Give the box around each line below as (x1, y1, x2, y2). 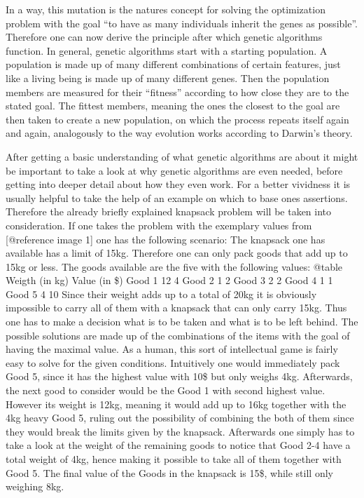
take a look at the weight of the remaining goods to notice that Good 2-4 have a (6, 438, 351, 452)
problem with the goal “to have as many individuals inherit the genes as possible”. (6, 15, 358, 30)
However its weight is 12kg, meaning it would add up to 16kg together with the (6, 396, 346, 411)
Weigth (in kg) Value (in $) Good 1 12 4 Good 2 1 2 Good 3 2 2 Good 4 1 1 (6, 273, 333, 288)
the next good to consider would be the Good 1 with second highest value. (6, 383, 325, 398)
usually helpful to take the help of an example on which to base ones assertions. (6, 190, 348, 205)
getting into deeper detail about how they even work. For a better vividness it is (6, 177, 351, 191)
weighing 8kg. (6, 479, 64, 494)
